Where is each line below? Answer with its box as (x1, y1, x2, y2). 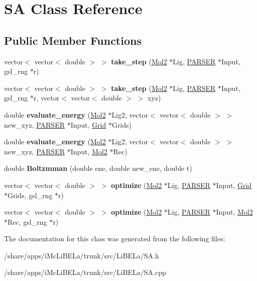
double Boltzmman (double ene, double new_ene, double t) (4, 163, 192, 173)
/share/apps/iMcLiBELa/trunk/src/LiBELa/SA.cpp (4, 267, 166, 277)
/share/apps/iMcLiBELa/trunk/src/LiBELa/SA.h (4, 250, 159, 260)
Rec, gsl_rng (8, 216, 47, 227)
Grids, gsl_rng (8, 190, 53, 200)
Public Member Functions (4, 32, 142, 48)
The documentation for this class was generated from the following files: (4, 233, 225, 244)
